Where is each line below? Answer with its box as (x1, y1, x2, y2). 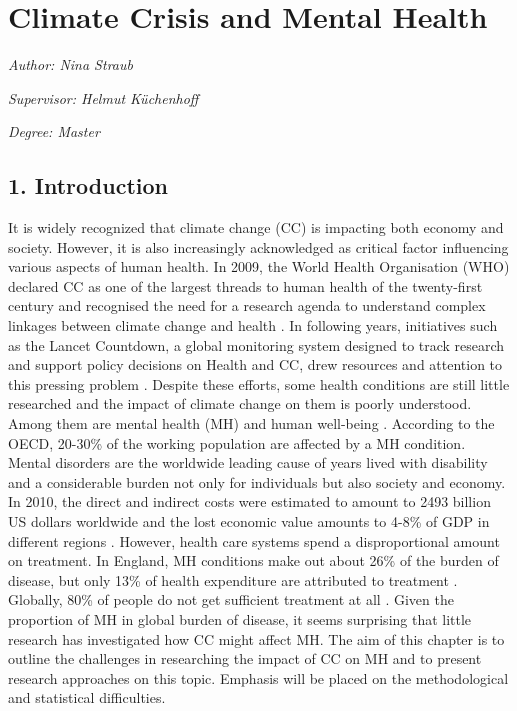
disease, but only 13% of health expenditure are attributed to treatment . (8, 569, 458, 590)
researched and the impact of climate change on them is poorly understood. (8, 393, 472, 414)
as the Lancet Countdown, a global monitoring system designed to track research (8, 334, 505, 355)
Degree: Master (8, 121, 100, 142)
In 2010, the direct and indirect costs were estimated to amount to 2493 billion (8, 491, 491, 512)
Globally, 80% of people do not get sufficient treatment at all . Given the (8, 589, 454, 610)
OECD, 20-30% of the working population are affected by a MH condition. (8, 432, 466, 453)
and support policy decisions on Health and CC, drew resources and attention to (8, 354, 503, 375)
